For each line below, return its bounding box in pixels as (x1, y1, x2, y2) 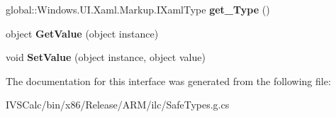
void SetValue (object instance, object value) (6, 50, 206, 65)
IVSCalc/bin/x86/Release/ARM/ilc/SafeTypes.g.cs (6, 97, 230, 112)
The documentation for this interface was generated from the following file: (6, 73, 331, 88)
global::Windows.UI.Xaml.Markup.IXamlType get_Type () (6, 2, 270, 16)
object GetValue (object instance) (6, 26, 159, 40)
